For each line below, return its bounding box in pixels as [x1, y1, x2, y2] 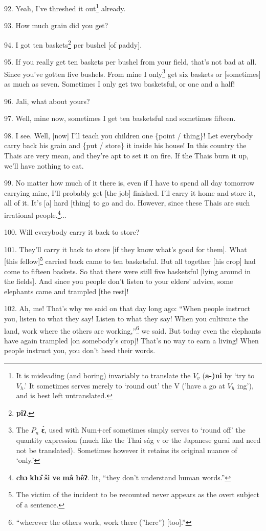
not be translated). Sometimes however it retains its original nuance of [16, 444, 237, 455]
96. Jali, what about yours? [4, 95, 90, 106]
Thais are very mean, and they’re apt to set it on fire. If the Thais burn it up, [4, 150, 249, 160]
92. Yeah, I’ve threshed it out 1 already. [4, 2, 126, 13]
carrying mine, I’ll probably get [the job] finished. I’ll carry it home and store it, [4, 187, 256, 198]
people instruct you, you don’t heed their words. [4, 345, 156, 356]
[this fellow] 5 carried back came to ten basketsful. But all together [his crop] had [4, 254, 256, 266]
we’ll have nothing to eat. [4, 160, 84, 171]
